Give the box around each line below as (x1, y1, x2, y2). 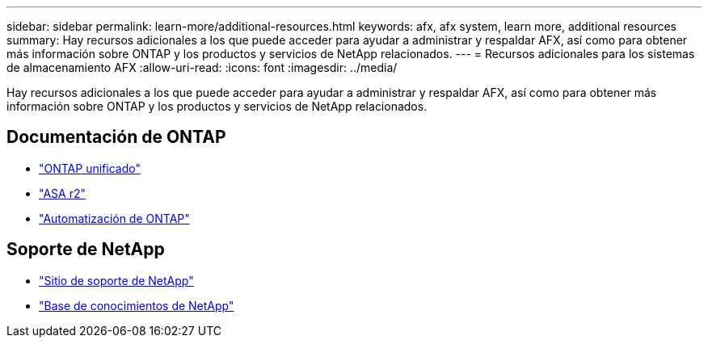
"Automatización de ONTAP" (39, 211, 190, 225)
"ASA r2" (39, 186, 86, 200)
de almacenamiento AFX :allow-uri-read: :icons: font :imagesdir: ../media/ (6, 61, 398, 74)
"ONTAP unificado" (39, 161, 141, 175)
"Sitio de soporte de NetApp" (39, 273, 194, 287)
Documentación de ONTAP (6, 127, 226, 148)
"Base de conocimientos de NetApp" (39, 298, 234, 313)
